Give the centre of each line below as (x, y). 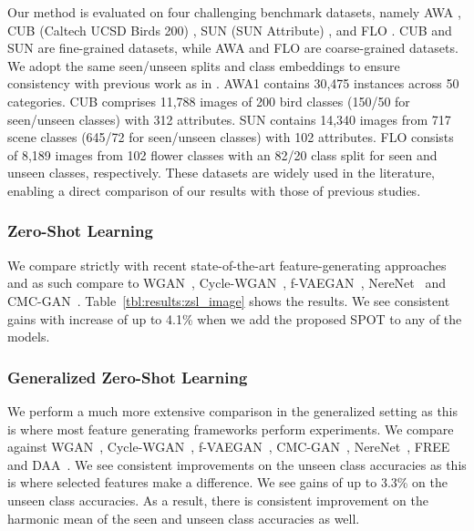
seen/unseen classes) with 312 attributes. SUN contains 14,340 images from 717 (229, 119)
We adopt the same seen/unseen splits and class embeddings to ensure (204, 65)
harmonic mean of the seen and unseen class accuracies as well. (184, 518)
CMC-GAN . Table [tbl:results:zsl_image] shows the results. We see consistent (229, 300)
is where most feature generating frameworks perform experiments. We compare (231, 429)
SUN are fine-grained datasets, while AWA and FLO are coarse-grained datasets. (233, 48)
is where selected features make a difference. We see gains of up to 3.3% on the (228, 482)
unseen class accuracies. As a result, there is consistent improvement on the (218, 500)
